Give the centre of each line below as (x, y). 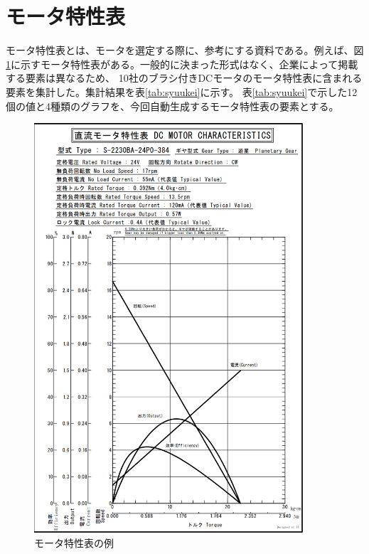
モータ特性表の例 (74, 542)
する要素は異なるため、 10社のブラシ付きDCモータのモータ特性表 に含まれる (184, 78)
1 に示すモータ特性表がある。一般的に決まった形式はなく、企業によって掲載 (182, 64)
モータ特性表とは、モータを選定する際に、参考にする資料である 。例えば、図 (185, 50)
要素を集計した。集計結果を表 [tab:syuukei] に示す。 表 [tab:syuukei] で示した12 (182, 91)
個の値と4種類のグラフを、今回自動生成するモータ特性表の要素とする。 (172, 106)
